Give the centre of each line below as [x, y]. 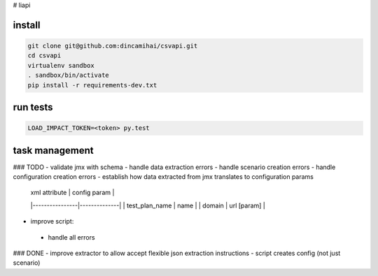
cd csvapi [44, 56]
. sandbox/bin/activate [69, 75]
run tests [33, 107]
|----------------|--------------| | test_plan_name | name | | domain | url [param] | [148, 205]
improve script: [52, 221]
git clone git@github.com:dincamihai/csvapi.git [113, 46]
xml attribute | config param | [72, 193]
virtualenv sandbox [61, 65]
